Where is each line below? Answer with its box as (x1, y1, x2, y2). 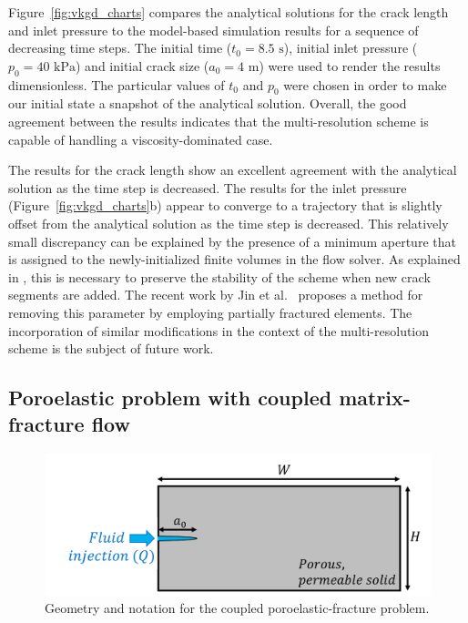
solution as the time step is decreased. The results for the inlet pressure (8, 178, 407, 197)
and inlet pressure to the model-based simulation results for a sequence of (8, 20, 419, 39)
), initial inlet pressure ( (283, 38, 418, 57)
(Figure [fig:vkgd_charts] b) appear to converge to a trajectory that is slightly (8, 196, 443, 215)
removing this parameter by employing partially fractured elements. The (8, 302, 412, 322)
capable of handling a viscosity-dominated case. (8, 129, 273, 148)
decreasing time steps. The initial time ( (8, 38, 232, 57)
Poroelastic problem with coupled (8, 383, 332, 412)
